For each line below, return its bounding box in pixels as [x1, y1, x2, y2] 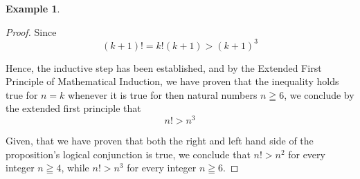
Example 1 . [6, 1, 60, 15]
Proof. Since [6, 24, 57, 39]
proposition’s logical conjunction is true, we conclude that [6, 147, 251, 161]
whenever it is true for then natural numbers [68, 87, 258, 102]
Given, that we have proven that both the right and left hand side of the [6, 133, 314, 148]
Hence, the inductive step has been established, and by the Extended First [6, 60, 322, 75]
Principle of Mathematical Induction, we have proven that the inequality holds [6, 74, 339, 88]
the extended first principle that [6, 101, 141, 115]
